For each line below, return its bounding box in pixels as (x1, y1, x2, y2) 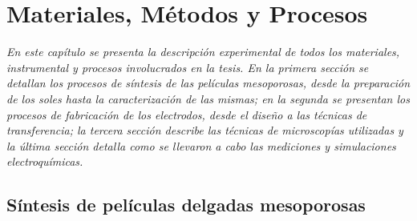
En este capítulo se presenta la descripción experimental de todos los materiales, (6, 43, 400, 60)
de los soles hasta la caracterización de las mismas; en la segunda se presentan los (6, 90, 410, 106)
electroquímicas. (6, 153, 83, 170)
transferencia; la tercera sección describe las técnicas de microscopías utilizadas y (6, 122, 403, 139)
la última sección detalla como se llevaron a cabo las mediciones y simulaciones (6, 137, 396, 154)
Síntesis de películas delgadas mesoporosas (6, 192, 366, 217)
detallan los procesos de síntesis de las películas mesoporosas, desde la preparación (6, 74, 411, 91)
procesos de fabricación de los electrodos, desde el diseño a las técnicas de (6, 106, 367, 123)
